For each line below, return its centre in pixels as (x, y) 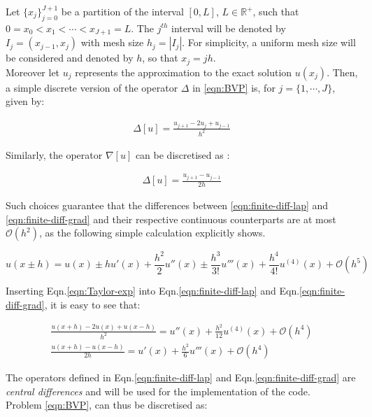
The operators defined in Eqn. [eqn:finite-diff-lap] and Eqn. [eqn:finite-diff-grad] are (181, 377)
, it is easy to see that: (92, 304)
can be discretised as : (183, 154)
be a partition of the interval (122, 11)
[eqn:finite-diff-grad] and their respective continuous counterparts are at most (171, 219)
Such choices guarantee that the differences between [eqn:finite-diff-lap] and (167, 205)
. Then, (342, 72)
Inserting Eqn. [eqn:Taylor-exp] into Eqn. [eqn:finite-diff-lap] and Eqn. (153, 291)
